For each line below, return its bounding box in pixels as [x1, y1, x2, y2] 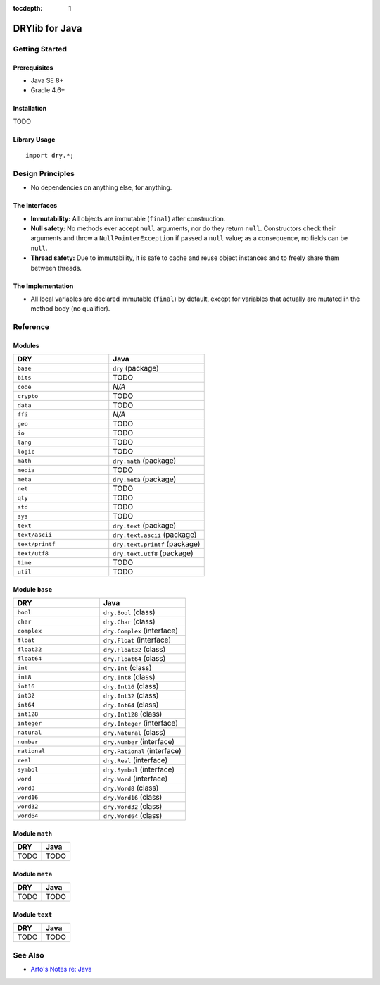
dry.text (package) [113, 521, 177, 531]
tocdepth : [13, 4, 43, 12]
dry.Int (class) [103, 663, 152, 673]
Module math [13, 829, 53, 838]
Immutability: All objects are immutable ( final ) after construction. [30, 214, 226, 223]
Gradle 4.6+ [30, 86, 65, 94]
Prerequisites [13, 63, 53, 72]
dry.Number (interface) [103, 737, 175, 747]
